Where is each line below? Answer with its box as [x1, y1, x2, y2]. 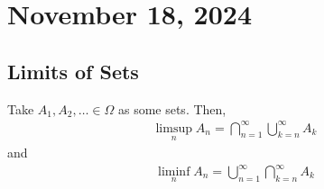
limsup [155, 121, 192, 135]
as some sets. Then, [117, 99, 227, 118]
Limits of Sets [7, 57, 139, 85]
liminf [158, 166, 190, 179]
